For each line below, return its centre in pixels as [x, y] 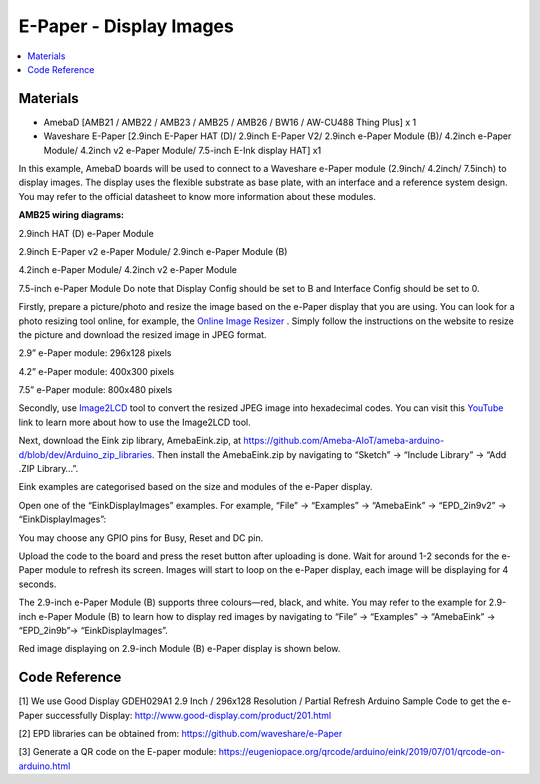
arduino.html [44, 766]
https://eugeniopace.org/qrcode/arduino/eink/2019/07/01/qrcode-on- [361, 752]
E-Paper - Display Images [126, 26]
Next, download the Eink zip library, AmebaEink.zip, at [130, 441]
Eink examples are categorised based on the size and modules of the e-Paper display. [195, 487]
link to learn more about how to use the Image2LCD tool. [135, 422]
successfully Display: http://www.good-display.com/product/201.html [188, 715]
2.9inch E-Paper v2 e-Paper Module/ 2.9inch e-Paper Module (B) [153, 251]
